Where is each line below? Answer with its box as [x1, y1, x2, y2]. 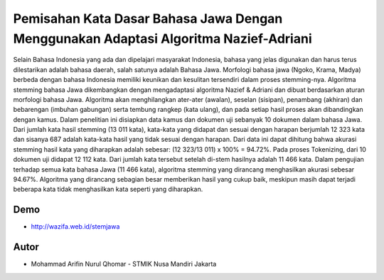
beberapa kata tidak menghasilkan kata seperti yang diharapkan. [13, 185, 203, 194]
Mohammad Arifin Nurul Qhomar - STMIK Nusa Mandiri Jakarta [31, 260, 217, 269]
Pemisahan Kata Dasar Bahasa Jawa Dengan [13, 11, 283, 26]
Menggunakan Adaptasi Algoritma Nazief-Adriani [13, 31, 312, 46]
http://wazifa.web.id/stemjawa [31, 222, 120, 231]
